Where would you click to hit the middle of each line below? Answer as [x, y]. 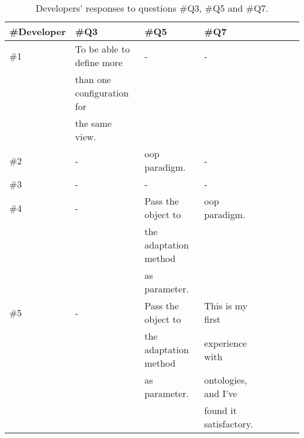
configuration [102, 93]
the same [93, 123]
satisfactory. [229, 424]
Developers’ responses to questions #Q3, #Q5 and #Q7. [152, 8]
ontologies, [226, 380]
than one [93, 79]
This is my [226, 306]
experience [226, 343]
